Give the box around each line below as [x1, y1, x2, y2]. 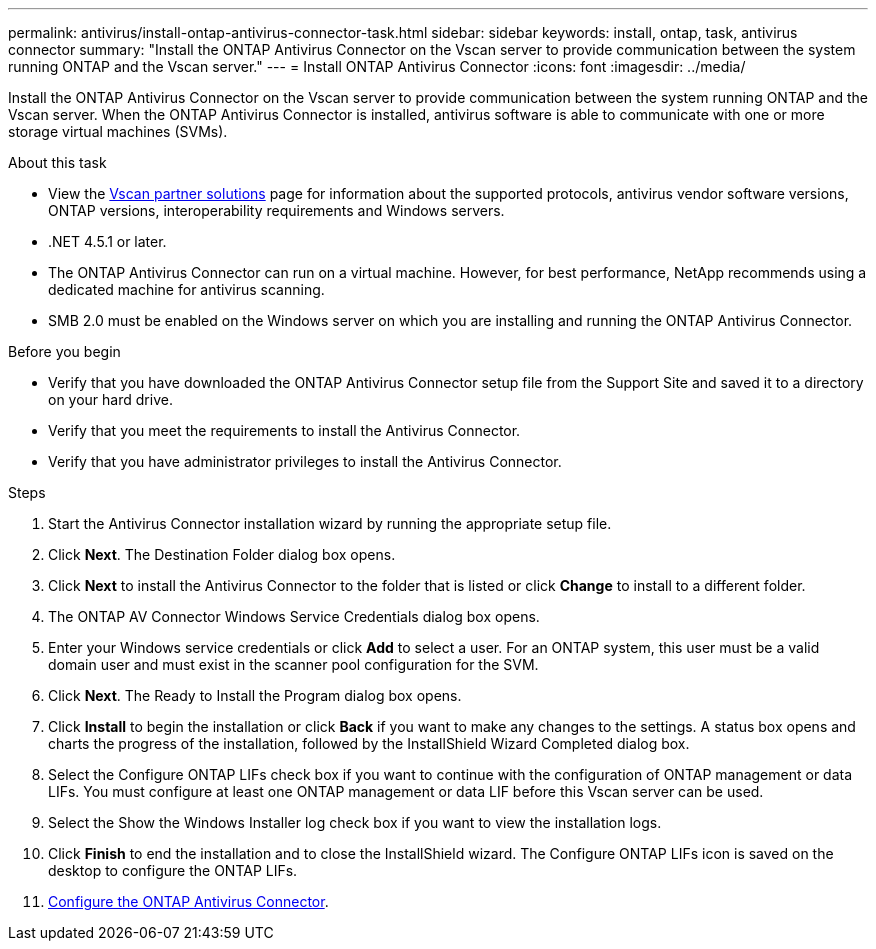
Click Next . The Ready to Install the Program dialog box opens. [48, 687, 462, 704]
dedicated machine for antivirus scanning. [48, 281, 325, 298]
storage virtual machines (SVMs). [8, 123, 228, 140]
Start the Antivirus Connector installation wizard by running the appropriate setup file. [48, 515, 612, 532]
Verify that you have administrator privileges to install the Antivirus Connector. [48, 453, 562, 470]
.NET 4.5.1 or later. [48, 233, 167, 250]
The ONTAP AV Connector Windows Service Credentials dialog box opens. [48, 608, 540, 625]
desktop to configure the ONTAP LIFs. [48, 862, 298, 879]
